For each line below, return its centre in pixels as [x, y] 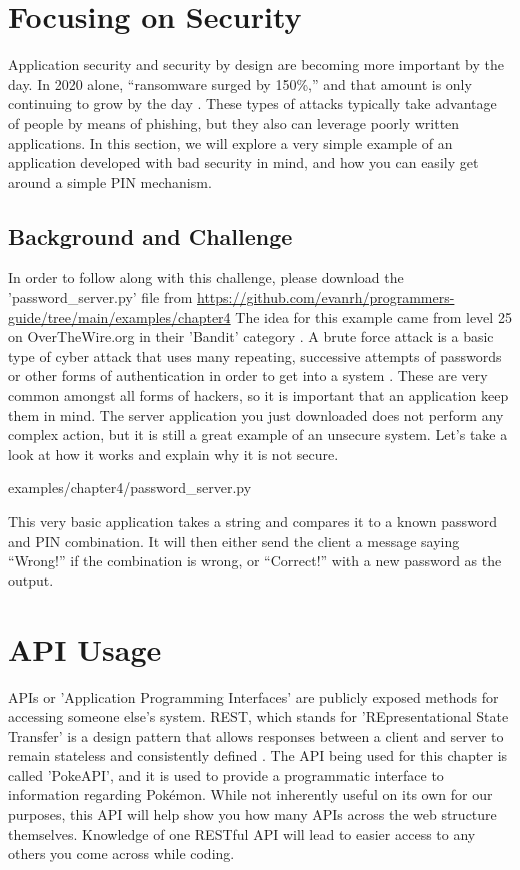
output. [31, 579]
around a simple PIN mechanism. [110, 181]
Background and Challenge [150, 235]
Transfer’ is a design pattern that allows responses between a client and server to [256, 735]
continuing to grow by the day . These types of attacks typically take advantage [252, 103]
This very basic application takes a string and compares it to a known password [253, 521]
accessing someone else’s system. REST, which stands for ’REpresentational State [258, 716]
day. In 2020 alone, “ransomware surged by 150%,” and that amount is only [240, 83]
